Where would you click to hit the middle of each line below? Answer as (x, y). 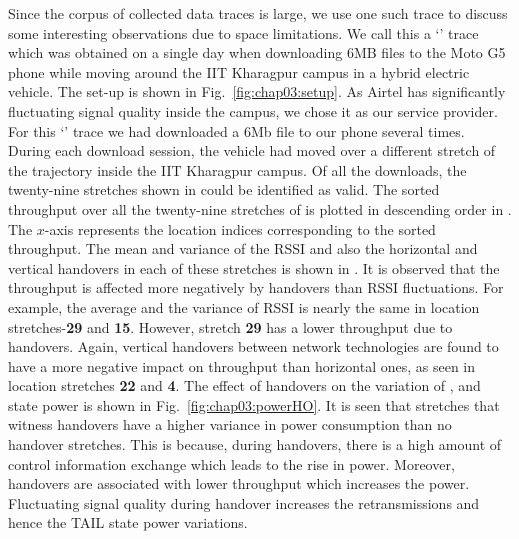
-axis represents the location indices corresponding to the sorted (240, 228)
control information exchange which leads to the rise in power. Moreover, (231, 463)
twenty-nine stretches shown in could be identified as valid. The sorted (224, 189)
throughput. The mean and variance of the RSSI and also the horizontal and (243, 248)
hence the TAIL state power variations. (128, 522)
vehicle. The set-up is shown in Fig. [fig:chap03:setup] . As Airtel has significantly (257, 91)
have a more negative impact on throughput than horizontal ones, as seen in (242, 365)
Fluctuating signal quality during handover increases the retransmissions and (244, 502)
